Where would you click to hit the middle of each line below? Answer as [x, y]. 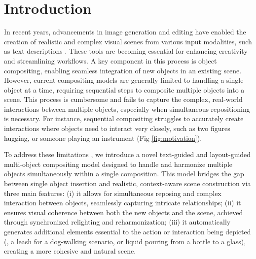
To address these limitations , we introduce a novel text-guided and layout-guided [128, 154]
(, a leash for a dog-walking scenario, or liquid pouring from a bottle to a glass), [125, 241]
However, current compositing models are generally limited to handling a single [124, 80]
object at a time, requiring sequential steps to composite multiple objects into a [124, 89]
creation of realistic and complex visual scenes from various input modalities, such [128, 41]
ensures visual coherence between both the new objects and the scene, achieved [124, 212]
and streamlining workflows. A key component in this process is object [110, 60]
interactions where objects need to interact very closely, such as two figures [117, 128]
